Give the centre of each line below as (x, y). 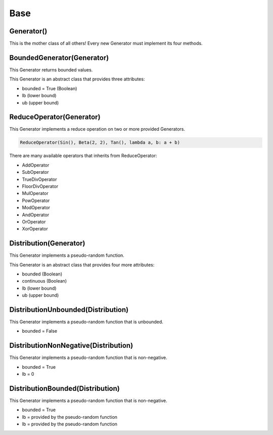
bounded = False (40, 331)
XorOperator (35, 229)
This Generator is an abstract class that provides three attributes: (77, 79)
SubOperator (35, 172)
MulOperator (35, 193)
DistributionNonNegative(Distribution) (71, 346)
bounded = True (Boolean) (50, 88)
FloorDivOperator (40, 186)
